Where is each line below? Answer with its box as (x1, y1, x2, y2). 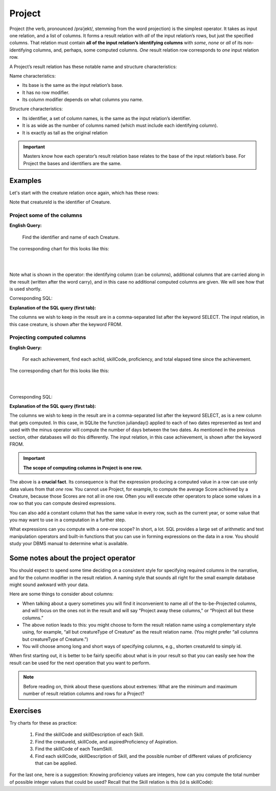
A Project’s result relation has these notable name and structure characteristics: (9, 63, 177, 69)
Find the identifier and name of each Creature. (22, 234, 120, 240)
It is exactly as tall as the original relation (22, 129, 108, 135)
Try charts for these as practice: (9, 719, 77, 726)
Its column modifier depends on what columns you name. (22, 97, 143, 103)
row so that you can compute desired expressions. (9, 500, 116, 506)
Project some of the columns (9, 212, 83, 219)
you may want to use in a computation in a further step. (9, 517, 126, 523)
